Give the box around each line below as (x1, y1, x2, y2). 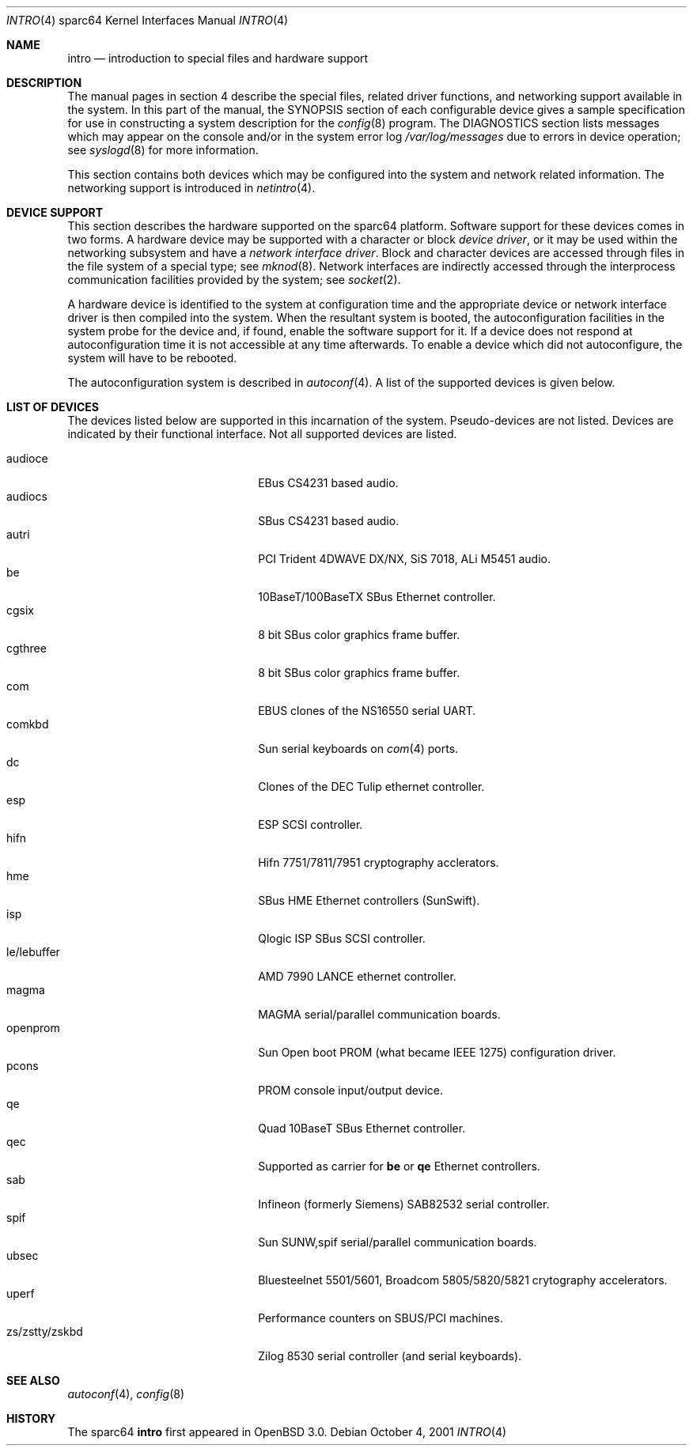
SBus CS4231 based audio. (258, 514, 400, 527)
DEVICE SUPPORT (6, 206, 104, 219)
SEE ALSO (6, 1374, 60, 1387)
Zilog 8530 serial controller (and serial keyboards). (258, 1349, 522, 1363)
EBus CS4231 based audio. (258, 476, 399, 490)
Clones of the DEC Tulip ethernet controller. (258, 780, 485, 793)
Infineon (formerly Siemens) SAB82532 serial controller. (258, 1197, 550, 1211)
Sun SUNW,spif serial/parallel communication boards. (258, 1235, 537, 1249)
